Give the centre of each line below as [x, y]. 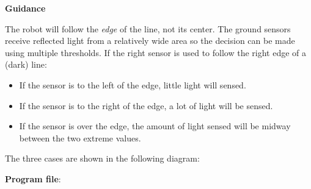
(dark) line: [26, 64]
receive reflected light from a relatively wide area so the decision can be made [150, 41]
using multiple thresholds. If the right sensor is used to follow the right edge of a [156, 52]
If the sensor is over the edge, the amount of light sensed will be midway [155, 126]
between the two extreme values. [80, 137]
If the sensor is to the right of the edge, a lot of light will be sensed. [146, 105]
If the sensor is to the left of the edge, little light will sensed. [133, 84]
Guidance [25, 8]
